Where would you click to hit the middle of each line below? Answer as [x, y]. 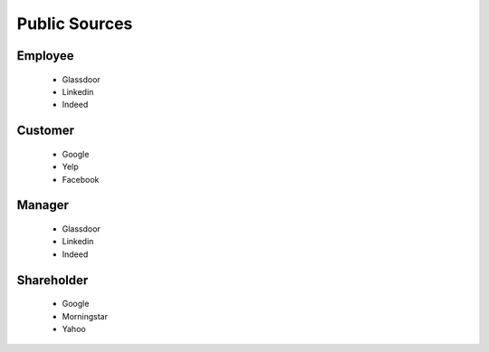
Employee [45, 56]
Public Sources [75, 24]
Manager [43, 205]
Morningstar [85, 316]
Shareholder [53, 280]
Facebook [81, 179]
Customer [45, 131]
